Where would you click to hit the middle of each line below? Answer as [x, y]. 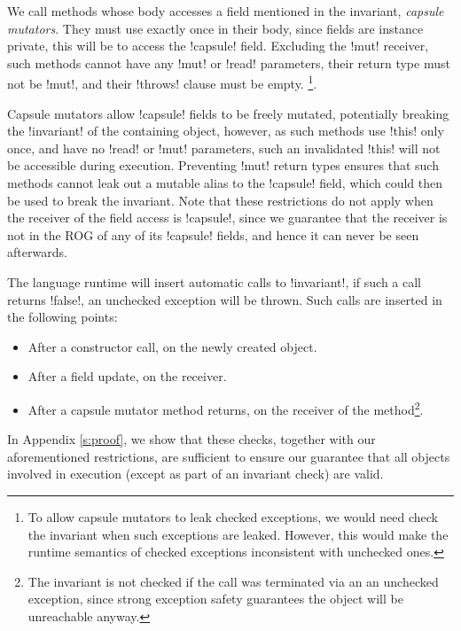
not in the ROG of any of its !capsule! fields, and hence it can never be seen [213, 234]
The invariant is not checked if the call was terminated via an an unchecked [233, 581]
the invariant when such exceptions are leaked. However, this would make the [238, 534]
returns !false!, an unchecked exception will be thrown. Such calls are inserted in [225, 299]
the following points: [63, 317]
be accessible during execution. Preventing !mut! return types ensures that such [223, 165]
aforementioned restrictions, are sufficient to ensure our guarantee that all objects [229, 456]
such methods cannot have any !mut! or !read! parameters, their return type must [229, 62]
